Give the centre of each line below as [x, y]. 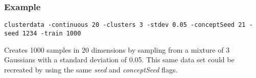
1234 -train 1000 [52, 33]
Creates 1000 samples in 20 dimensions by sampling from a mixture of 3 [117, 49]
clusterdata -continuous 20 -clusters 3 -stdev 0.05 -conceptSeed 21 [125, 25]
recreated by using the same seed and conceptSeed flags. [91, 69]
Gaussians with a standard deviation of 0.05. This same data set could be [119, 60]
